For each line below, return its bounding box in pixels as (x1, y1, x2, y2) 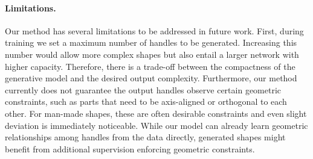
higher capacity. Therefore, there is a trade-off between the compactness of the (5, 60, 295, 72)
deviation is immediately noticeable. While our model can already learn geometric (5, 119, 308, 131)
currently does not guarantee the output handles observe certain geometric (5, 83, 282, 96)
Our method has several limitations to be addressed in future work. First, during (5, 24, 304, 37)
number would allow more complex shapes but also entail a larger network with (5, 48, 299, 60)
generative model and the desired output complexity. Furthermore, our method (5, 72, 297, 84)
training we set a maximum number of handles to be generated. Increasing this (5, 36, 297, 49)
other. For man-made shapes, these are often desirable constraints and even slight (5, 107, 307, 119)
